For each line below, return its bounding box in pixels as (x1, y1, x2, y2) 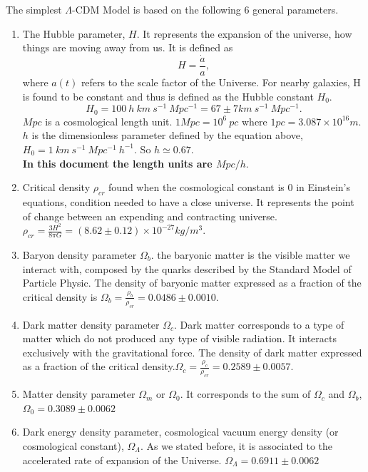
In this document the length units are (22, 155, 213, 170)
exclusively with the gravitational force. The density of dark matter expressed (22, 344, 362, 359)
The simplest (6, 2, 62, 16)
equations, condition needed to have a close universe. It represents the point (22, 194, 354, 209)
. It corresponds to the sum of (180, 386, 311, 401)
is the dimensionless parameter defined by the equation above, (31, 128, 303, 143)
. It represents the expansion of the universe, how (136, 26, 352, 41)
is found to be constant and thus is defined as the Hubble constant (22, 88, 314, 103)
